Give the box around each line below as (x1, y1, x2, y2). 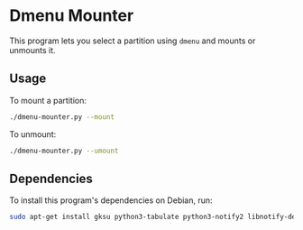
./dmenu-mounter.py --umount (9, 146, 119, 155)
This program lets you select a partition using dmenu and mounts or (9, 35, 256, 46)
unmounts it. (9, 44, 56, 55)
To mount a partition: (9, 95, 87, 106)
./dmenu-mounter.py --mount (9, 112, 115, 122)
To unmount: (9, 128, 57, 140)
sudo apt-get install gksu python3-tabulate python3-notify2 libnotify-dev (9, 213, 300, 222)
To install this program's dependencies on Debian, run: (9, 195, 214, 206)
